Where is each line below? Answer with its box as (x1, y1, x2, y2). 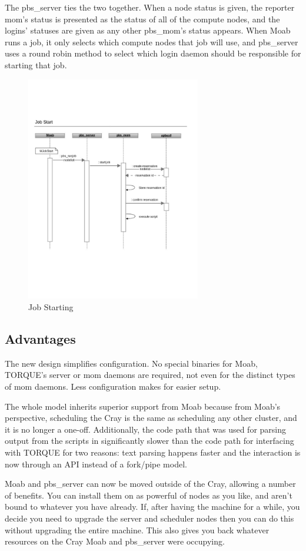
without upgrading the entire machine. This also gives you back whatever (5, 523, 270, 536)
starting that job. (5, 58, 67, 71)
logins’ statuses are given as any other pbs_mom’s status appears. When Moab (5, 24, 291, 36)
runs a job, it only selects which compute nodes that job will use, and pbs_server (5, 35, 298, 48)
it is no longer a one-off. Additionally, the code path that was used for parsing (5, 423, 287, 435)
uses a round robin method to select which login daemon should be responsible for (5, 47, 301, 59)
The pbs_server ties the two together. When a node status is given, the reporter (5, 1, 295, 13)
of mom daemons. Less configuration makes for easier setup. (5, 380, 221, 392)
